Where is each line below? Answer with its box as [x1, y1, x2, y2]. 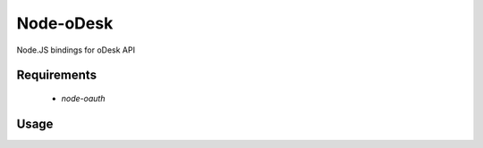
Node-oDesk [16, 13, 114, 33]
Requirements [16, 68, 97, 83]
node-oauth [61, 93, 106, 103]
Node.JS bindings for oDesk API [16, 45, 136, 55]
